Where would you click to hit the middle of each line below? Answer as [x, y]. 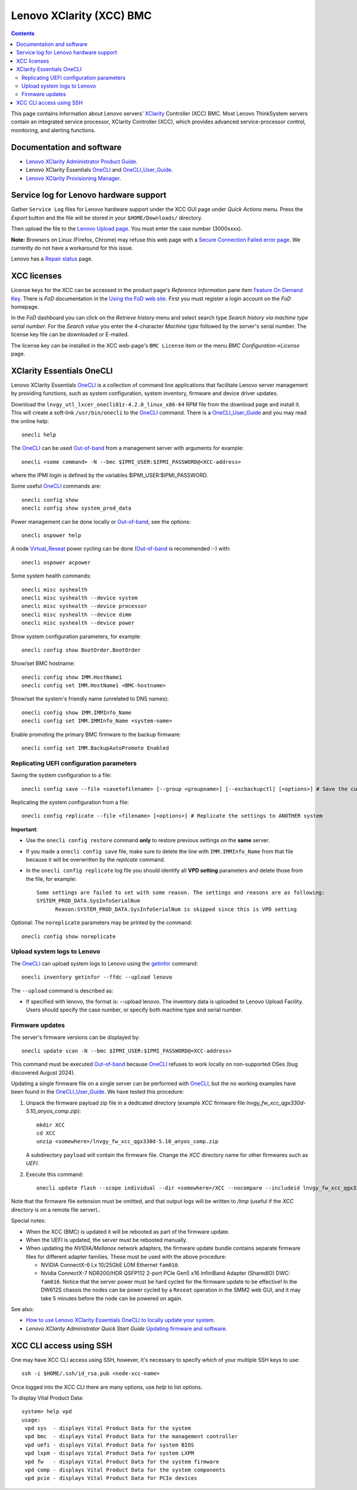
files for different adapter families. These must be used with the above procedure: [126, 1256]
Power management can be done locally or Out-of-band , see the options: [101, 521]
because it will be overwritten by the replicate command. [95, 859]
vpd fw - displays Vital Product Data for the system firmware [122, 1461]
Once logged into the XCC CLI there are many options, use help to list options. [107, 1387]
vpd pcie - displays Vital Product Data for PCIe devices [111, 1478]
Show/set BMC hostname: [43, 663]
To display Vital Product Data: [47, 1398]
